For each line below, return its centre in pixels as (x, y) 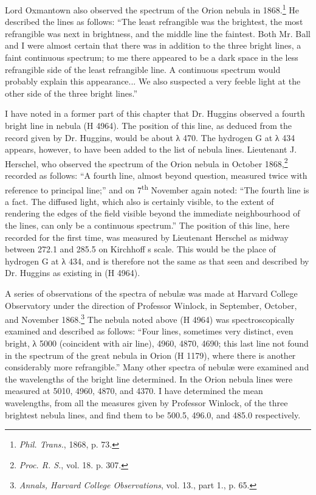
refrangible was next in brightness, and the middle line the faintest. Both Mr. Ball (158, 33)
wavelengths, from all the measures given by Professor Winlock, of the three (146, 403)
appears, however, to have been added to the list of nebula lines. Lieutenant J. (151, 149)
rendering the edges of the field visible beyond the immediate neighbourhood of (153, 213)
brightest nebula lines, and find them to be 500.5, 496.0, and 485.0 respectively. (153, 414)
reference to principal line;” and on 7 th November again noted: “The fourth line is (157, 189)
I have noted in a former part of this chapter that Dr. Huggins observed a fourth (155, 113)
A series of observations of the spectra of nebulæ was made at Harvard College (151, 293)
